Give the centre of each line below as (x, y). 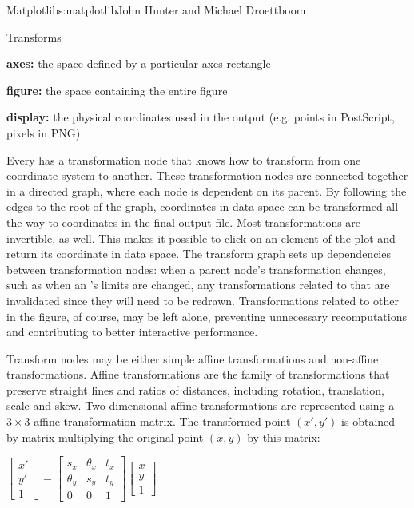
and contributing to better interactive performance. (132, 332)
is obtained (368, 421)
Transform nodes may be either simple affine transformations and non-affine (193, 358)
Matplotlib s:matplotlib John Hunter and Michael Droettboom (156, 10)
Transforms (34, 36)
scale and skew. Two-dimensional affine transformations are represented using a (201, 405)
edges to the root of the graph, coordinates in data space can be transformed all (203, 206)
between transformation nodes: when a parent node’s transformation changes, (196, 269)
